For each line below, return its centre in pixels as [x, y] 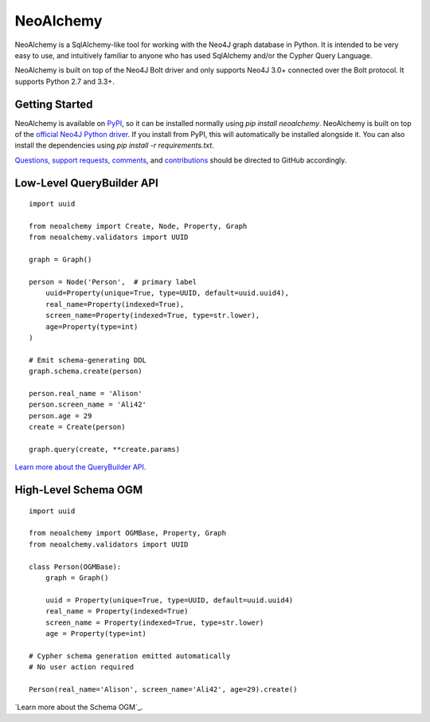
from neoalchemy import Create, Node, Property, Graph [138, 226]
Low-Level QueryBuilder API [86, 183]
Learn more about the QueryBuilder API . [80, 467]
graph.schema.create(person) [86, 371]
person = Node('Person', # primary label [113, 282]
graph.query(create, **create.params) [105, 449]
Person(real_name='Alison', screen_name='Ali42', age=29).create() [163, 689]
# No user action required [82, 667]
